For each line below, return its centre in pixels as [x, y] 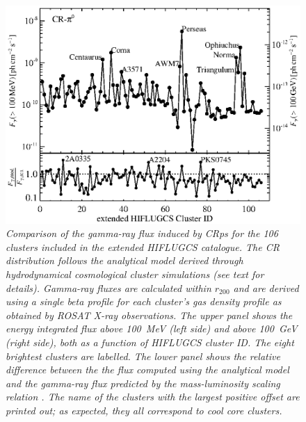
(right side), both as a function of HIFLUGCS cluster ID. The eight [150, 342]
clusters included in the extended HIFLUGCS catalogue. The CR [143, 246]
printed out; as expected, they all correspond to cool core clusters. [144, 410]
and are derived [266, 287]
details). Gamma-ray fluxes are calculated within [108, 287]
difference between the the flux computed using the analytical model [147, 370]
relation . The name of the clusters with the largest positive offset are [153, 397]
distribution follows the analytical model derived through [124, 260]
